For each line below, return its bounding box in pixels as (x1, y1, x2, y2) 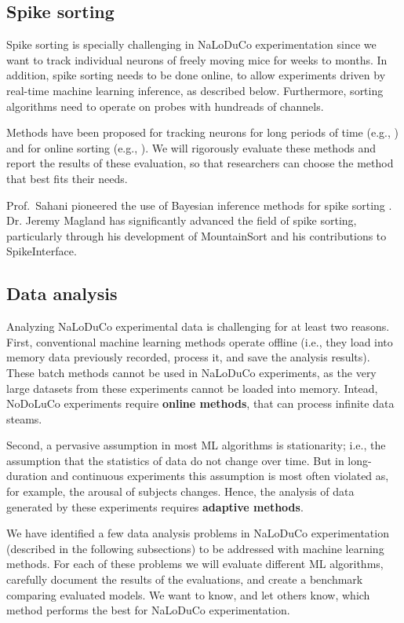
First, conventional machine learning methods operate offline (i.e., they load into (6, 333, 393, 350)
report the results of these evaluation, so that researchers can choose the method (6, 155, 394, 171)
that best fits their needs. (6, 170, 128, 186)
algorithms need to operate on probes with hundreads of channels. (6, 97, 324, 114)
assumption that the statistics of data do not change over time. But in (6, 452, 344, 468)
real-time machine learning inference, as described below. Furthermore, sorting (6, 82, 384, 98)
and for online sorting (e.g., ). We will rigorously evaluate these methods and (6, 139, 377, 156)
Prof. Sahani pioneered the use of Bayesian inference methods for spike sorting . (6, 196, 392, 213)
